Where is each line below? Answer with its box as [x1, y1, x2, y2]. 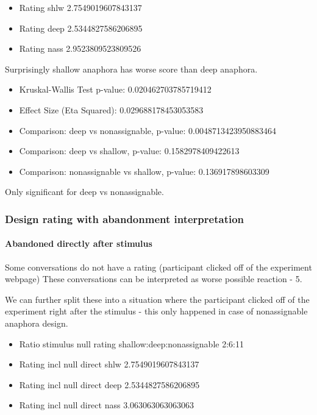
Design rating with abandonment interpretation [5, 211, 244, 226]
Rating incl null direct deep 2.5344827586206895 [19, 378, 200, 391]
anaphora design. [5, 316, 68, 329]
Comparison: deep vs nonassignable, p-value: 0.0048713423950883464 [19, 124, 276, 137]
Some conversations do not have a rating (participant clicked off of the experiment [5, 260, 312, 273]
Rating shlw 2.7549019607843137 [19, 1, 142, 13]
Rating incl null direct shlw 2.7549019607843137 [19, 358, 199, 371]
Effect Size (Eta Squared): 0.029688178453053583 [19, 103, 204, 116]
